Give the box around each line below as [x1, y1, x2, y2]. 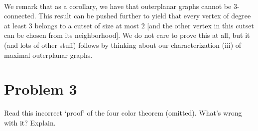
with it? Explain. [4, 117, 56, 128]
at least [4, 20, 27, 30]
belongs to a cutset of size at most [34, 20, 139, 30]
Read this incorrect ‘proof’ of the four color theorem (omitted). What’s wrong [4, 108, 242, 118]
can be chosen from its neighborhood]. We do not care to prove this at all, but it [4, 30, 250, 40]
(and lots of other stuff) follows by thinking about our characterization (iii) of [4, 39, 242, 50]
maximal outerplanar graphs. [4, 49, 93, 60]
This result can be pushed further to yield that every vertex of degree [38, 10, 251, 21]
